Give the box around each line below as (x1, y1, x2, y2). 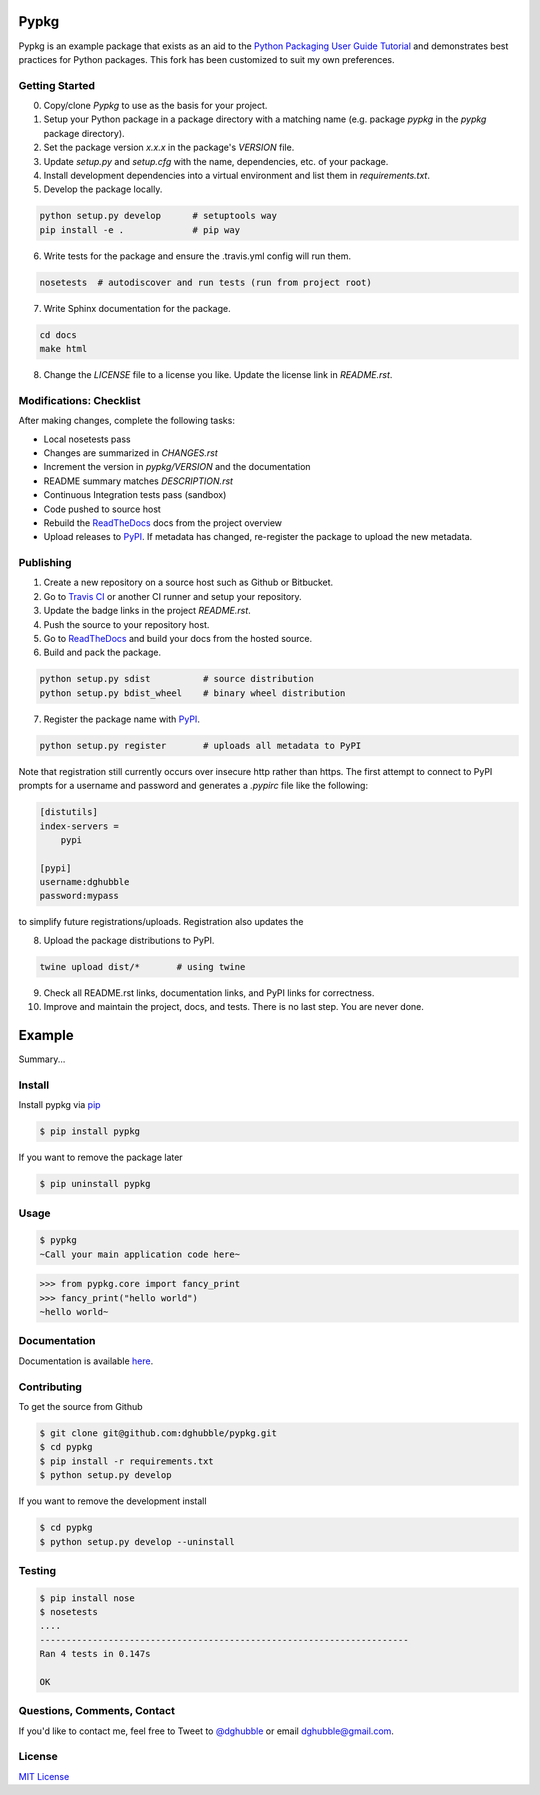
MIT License (18, 1770, 70, 1782)
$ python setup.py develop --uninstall (39, 1536, 235, 1547)
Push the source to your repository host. (43, 618, 210, 630)
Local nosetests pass (43, 433, 131, 445)
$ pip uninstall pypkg (39, 1178, 151, 1190)
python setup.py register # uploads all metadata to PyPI (39, 740, 362, 751)
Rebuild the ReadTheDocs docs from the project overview (43, 516, 283, 529)
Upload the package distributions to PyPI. (43, 934, 215, 946)
